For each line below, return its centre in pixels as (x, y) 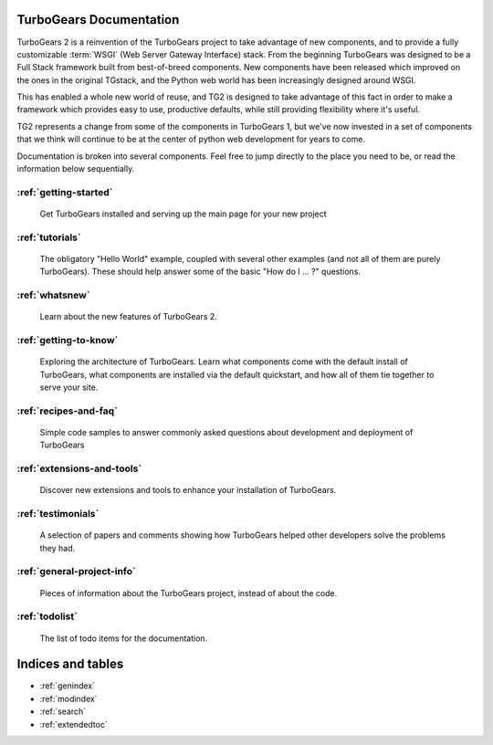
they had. (58, 548)
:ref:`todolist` (47, 616)
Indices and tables (70, 664)
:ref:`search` (63, 711)
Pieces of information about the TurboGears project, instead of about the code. (189, 593)
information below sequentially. (76, 169)
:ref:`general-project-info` (77, 572)
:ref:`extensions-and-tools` (79, 468)
